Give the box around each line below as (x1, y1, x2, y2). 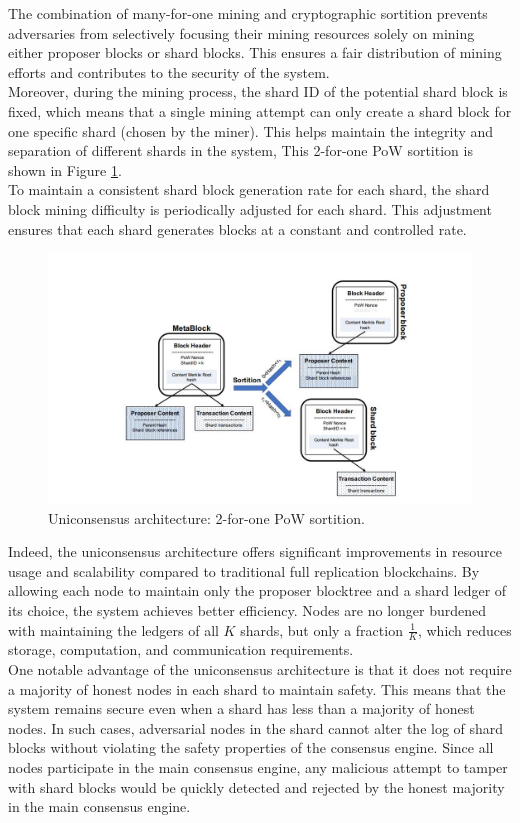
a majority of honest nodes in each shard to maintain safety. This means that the (8, 678, 506, 699)
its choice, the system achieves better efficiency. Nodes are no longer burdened (8, 600, 487, 621)
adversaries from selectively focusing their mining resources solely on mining (8, 22, 475, 43)
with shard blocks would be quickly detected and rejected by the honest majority (8, 776, 505, 797)
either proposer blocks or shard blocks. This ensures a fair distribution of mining (8, 42, 502, 63)
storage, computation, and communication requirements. (8, 639, 354, 660)
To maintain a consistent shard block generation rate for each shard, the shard (8, 179, 490, 200)
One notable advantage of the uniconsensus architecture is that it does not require (8, 659, 512, 680)
